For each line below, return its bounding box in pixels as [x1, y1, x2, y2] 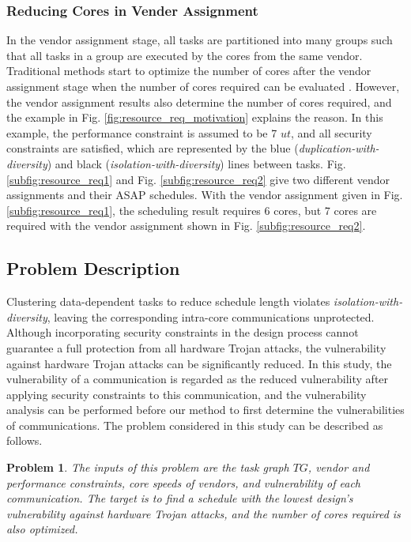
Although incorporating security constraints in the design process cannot [6, 324, 359, 341]
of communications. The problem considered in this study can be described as [6, 416, 383, 433]
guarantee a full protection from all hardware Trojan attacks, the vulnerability [6, 339, 386, 356]
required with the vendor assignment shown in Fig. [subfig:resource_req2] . [6, 217, 366, 234]
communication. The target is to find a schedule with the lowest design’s [6, 490, 353, 506]
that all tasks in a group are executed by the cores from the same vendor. [6, 47, 363, 63]
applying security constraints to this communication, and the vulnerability [6, 386, 367, 402]
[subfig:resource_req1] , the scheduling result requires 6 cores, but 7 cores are [6, 201, 377, 218]
